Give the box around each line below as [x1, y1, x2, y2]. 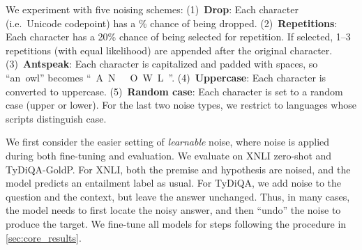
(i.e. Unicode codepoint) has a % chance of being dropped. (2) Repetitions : [6, 15, 338, 30]
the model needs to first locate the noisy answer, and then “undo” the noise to [6, 203, 341, 217]
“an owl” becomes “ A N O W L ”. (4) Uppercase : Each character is [6, 70, 326, 84]
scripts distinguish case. [6, 111, 107, 125]
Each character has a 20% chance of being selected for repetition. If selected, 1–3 [6, 29, 351, 44]
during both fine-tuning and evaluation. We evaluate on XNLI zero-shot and [6, 148, 332, 162]
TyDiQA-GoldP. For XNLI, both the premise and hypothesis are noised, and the [6, 162, 351, 176]
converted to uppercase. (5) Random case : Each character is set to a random [6, 84, 343, 98]
